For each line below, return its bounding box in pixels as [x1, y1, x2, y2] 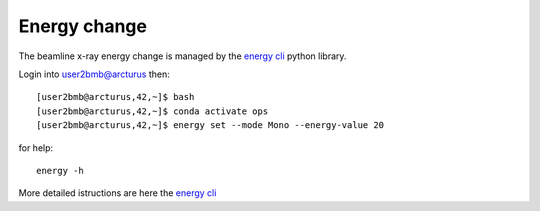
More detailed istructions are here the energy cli [18, 187, 217, 199]
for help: [18, 141, 54, 154]
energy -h [36, 165, 84, 176]
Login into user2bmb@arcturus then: [18, 68, 170, 80]
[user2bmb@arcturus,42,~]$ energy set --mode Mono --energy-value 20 [36, 120, 385, 131]
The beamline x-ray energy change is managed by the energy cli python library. [18, 50, 347, 62]
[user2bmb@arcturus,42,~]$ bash [36, 91, 195, 103]
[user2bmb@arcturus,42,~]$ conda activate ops [36, 105, 269, 117]
